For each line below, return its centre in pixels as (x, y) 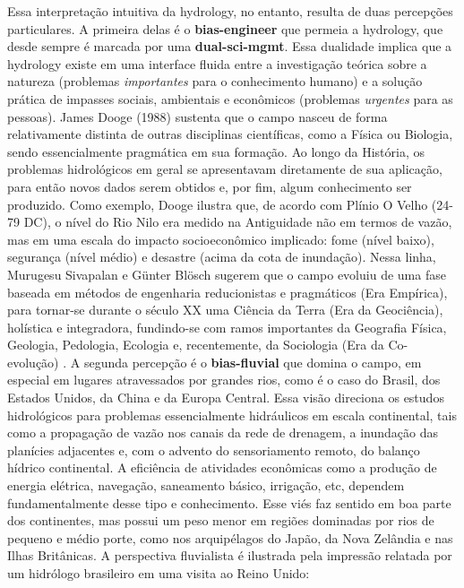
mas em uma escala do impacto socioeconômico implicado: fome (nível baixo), (221, 239)
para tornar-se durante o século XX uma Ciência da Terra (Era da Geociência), (225, 310)
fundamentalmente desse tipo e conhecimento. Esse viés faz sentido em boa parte (229, 502)
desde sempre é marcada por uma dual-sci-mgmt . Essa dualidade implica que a (230, 46)
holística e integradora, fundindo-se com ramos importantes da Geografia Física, (227, 327)
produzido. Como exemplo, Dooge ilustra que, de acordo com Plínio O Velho (218, 204)
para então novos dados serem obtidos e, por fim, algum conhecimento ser (210, 186)
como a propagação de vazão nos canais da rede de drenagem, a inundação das (223, 432)
